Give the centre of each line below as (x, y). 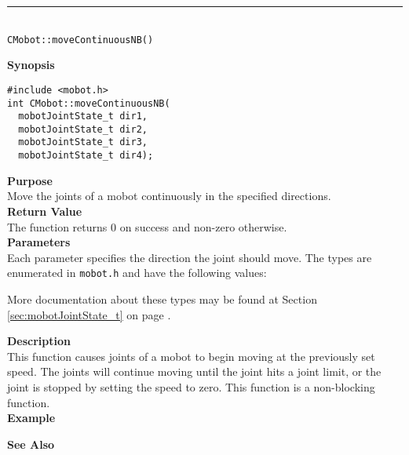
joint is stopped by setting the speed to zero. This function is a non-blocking (191, 386)
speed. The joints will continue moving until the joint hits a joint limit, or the (194, 371)
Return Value (45, 211)
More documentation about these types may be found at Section (162, 299)
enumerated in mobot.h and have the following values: (137, 273)
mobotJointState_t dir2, (83, 129)
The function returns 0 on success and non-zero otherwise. (147, 226)
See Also (31, 444)
